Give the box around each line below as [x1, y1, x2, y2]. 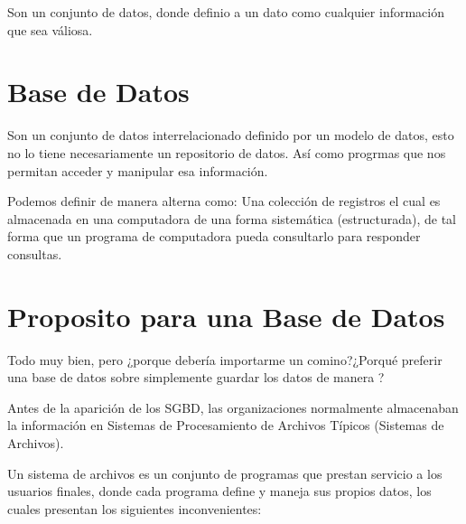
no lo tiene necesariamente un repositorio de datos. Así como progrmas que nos [7, 143, 446, 162]
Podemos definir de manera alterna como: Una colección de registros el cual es [7, 192, 441, 211]
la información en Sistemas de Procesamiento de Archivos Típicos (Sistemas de [7, 416, 444, 435]
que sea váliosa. [7, 20, 93, 39]
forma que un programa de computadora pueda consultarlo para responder [7, 227, 421, 246]
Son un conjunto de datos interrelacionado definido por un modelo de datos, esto [7, 126, 454, 145]
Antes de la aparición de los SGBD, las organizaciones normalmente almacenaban [7, 398, 459, 416]
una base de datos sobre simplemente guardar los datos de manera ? [7, 368, 385, 387]
